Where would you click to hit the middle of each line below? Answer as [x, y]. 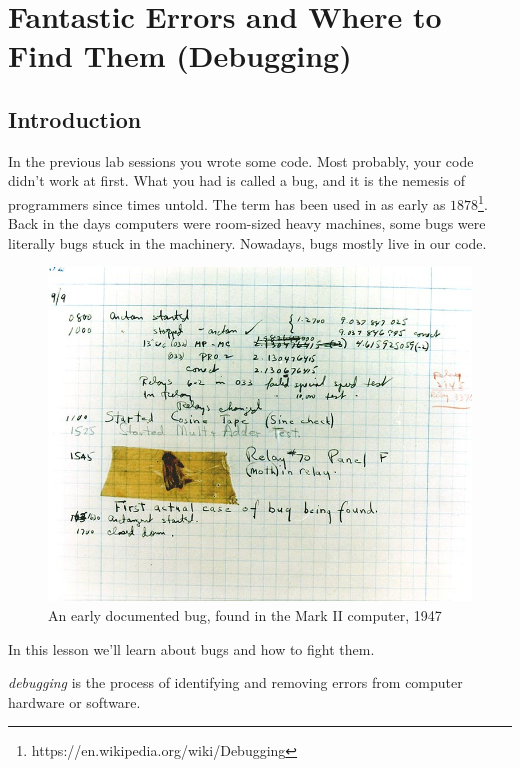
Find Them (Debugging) [180, 55]
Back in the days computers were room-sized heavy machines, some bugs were [247, 223]
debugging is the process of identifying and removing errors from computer [235, 682]
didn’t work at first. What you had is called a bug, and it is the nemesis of [237, 180]
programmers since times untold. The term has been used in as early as [227, 203]
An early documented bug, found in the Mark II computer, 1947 [245, 615]
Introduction [75, 118]
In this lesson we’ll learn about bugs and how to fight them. [191, 648]
